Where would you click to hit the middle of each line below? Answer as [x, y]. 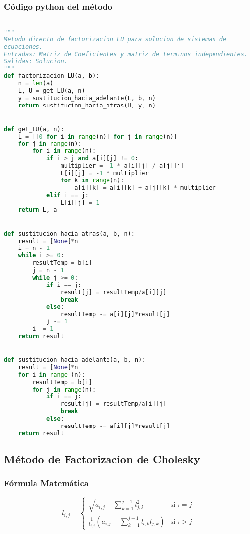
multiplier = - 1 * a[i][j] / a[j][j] [122, 166]
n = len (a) [36, 83]
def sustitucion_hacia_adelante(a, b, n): [75, 360]
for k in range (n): [92, 180]
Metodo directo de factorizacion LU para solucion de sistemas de [115, 39]
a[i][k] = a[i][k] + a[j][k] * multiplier [145, 188]
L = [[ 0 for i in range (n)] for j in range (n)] [97, 136]
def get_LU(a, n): [34, 129]
